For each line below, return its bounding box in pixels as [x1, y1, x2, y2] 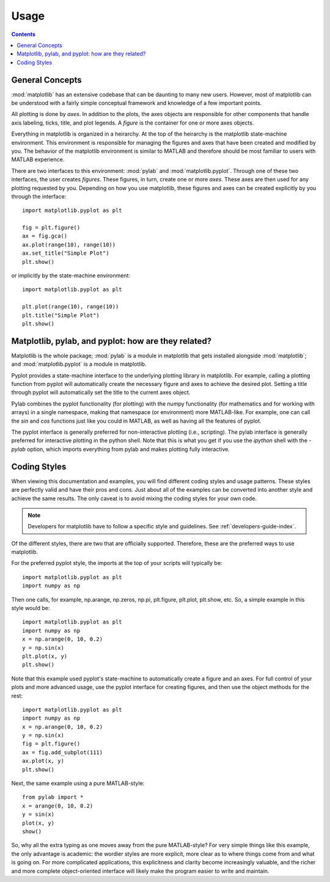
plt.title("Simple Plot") [22, 312, 100, 319]
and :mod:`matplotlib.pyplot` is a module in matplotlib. [11, 360, 147, 368]
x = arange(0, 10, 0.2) [22, 802, 94, 809]
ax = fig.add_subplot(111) [22, 749, 103, 756]
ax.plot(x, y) [22, 757, 64, 765]
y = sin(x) [22, 811, 55, 818]
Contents [11, 31, 36, 38]
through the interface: [11, 192, 67, 200]
